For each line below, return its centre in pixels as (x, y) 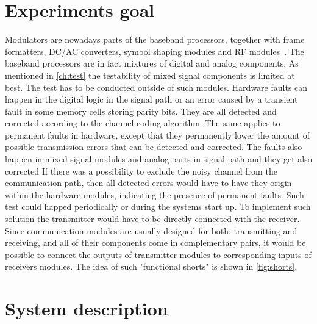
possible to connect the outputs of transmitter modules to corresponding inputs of (158, 254)
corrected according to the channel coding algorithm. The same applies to (143, 123)
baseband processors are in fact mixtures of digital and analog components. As (152, 63)
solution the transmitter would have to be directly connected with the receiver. (152, 219)
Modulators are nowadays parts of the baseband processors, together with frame (155, 39)
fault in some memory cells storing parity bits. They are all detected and (141, 111)
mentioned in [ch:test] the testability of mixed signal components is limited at (150, 75)
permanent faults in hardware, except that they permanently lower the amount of (158, 135)
